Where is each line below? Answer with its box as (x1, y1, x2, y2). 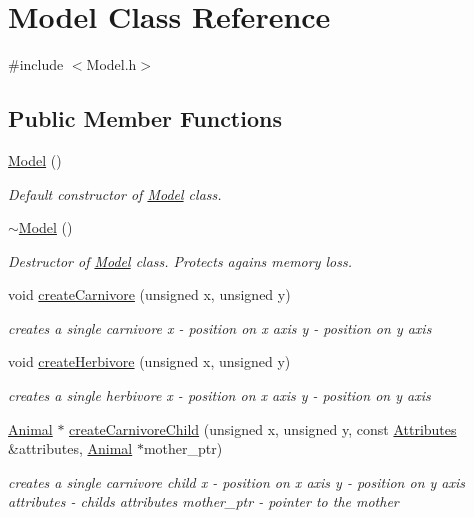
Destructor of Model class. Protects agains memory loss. (8, 250, 352, 271)
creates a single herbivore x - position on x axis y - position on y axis (8, 385, 431, 406)
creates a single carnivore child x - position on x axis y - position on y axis (8, 471, 466, 492)
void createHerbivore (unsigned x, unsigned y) (8, 351, 291, 372)
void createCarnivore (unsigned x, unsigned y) (8, 284, 291, 305)
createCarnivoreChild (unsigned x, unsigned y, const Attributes (69, 418, 457, 439)
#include (8, 54, 64, 75)
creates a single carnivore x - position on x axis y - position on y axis (8, 317, 432, 338)
